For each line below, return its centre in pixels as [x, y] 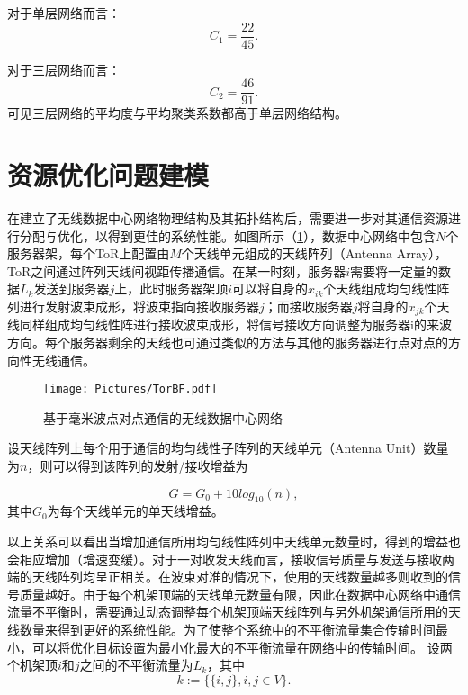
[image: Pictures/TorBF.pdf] [130, 389]
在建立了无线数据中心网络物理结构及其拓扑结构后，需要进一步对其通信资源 [228, 218]
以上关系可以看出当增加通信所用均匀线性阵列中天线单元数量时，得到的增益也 [234, 542]
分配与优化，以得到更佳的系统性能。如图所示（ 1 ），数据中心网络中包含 [227, 235]
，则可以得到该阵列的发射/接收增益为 [138, 466]
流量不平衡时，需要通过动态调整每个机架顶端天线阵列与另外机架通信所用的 [228, 612]
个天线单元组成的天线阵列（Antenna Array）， [315, 253]
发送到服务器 [72, 289]
